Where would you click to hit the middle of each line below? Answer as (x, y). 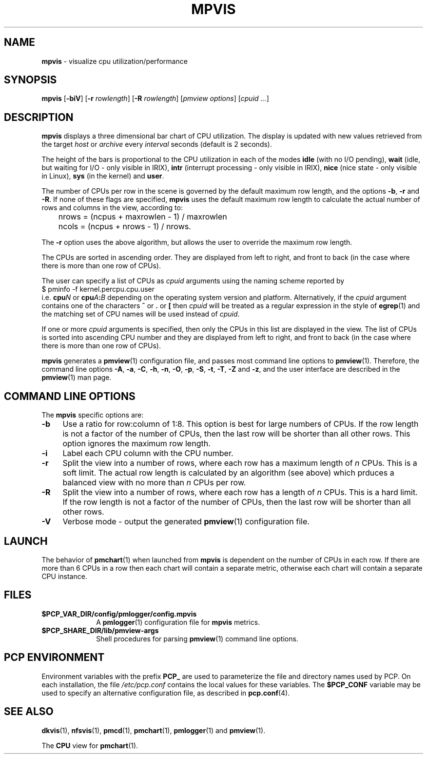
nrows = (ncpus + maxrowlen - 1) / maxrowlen (143, 217)
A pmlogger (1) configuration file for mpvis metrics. (178, 622)
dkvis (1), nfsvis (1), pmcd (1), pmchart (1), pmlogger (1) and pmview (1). (154, 730)
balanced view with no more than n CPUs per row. (154, 483)
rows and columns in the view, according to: (112, 208)
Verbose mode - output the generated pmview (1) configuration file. (186, 522)
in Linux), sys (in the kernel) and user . (103, 176)
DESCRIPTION (39, 117)
